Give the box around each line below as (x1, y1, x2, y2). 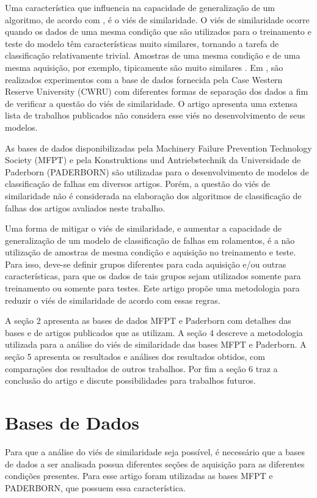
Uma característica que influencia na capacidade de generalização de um (5, 1, 275, 13)
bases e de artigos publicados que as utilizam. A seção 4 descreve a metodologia (5, 326, 303, 339)
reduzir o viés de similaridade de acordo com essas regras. (5, 293, 220, 306)
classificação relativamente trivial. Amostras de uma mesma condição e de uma (5, 49, 301, 62)
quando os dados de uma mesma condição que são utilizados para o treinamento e (5, 25, 312, 38)
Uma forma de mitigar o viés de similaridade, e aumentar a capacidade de (5, 222, 282, 235)
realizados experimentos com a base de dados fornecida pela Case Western (5, 73, 283, 86)
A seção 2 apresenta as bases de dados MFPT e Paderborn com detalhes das (5, 314, 291, 327)
